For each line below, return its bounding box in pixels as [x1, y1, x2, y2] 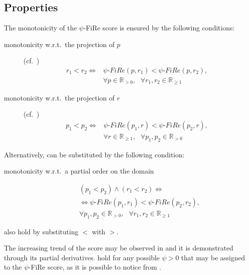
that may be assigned [181, 252, 245, 262]
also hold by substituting [4, 226, 78, 236]
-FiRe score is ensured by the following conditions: [83, 23, 235, 33]
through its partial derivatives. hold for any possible [4, 252, 160, 262]
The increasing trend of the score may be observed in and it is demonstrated [4, 243, 233, 253]
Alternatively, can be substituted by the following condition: [4, 149, 184, 159]
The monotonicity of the [4, 23, 77, 33]
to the [4, 262, 22, 272]
